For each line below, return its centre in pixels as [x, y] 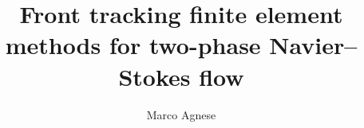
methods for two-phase [133, 45]
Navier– [313, 45]
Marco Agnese [181, 114]
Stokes [154, 76]
